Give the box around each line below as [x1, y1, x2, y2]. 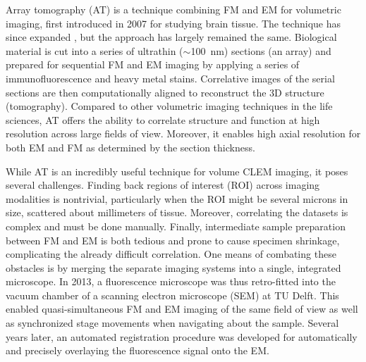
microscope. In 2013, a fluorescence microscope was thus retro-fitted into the [6, 274, 336, 289]
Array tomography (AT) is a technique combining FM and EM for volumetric [6, 2, 341, 16]
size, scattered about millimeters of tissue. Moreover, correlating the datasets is [6, 205, 348, 220]
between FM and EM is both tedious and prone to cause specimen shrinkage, [6, 232, 340, 247]
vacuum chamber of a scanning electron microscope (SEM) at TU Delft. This [6, 287, 339, 302]
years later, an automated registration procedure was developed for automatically [6, 329, 358, 344]
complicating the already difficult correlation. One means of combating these [6, 246, 336, 261]
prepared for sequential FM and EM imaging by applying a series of [6, 57, 300, 72]
